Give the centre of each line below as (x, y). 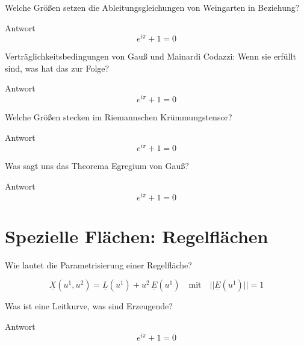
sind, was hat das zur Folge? (57, 68)
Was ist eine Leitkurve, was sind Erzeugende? (89, 306)
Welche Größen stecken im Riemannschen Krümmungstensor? (119, 117)
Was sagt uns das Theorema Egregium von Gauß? (97, 166)
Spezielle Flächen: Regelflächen (137, 236)
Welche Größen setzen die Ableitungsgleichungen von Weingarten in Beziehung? (152, 7)
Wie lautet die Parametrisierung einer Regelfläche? (98, 264)
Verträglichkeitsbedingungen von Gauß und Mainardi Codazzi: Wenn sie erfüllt (150, 56)
